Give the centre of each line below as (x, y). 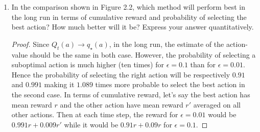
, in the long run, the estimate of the (167, 44)
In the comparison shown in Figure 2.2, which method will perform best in (128, 7)
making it (59, 84)
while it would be (91, 124)
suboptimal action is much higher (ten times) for (88, 64)
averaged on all (217, 104)
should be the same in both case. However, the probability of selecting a (143, 54)
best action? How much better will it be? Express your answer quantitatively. (133, 27)
